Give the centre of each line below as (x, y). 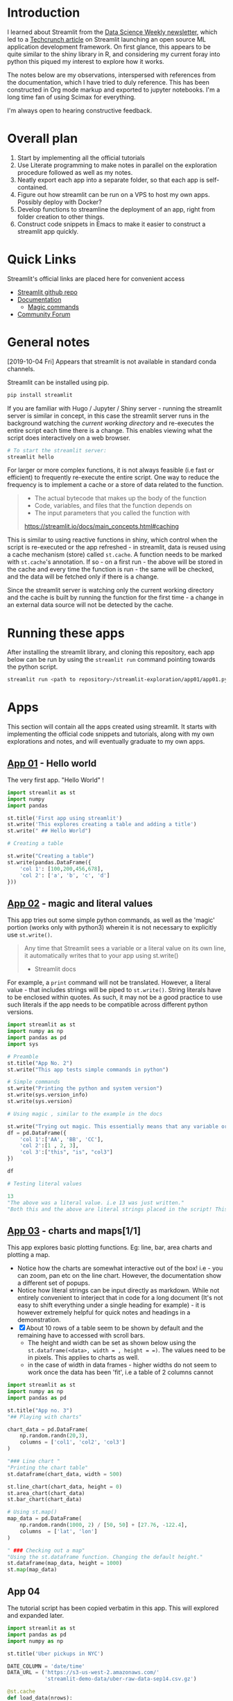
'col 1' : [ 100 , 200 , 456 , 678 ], (62, 869)
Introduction (44, 13)
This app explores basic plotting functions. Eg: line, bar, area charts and (110, 1247)
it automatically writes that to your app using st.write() (101, 956)
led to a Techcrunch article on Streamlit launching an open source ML (107, 39)
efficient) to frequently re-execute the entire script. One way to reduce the (113, 477)
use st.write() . (30, 935)
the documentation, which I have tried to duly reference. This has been (109, 82)
